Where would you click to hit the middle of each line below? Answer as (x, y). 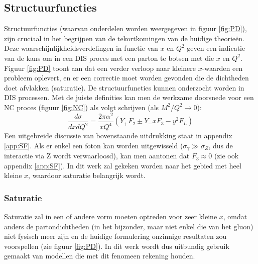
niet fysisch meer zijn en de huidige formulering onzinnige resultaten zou (115, 236)
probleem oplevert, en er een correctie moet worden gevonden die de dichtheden (126, 78)
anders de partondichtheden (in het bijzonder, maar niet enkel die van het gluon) (129, 226)
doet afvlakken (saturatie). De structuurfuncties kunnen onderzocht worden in (124, 87)
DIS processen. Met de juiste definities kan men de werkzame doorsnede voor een (129, 97)
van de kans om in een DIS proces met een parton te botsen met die (109, 58)
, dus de (221, 145)
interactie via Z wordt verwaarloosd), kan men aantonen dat (97, 156)
